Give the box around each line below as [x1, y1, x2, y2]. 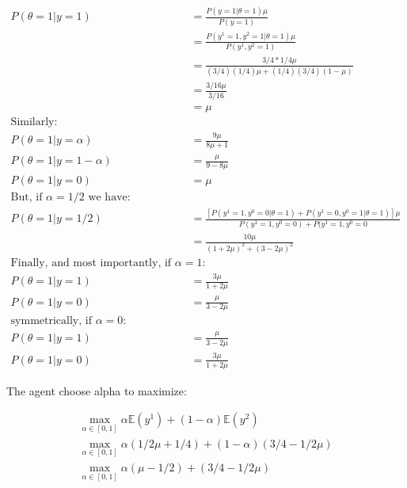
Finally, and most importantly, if [10, 257, 172, 269]
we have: [88, 192, 131, 204]
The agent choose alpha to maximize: [6, 382, 187, 398]
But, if [10, 192, 43, 204]
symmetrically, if [10, 315, 92, 327]
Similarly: [10, 116, 58, 128]
